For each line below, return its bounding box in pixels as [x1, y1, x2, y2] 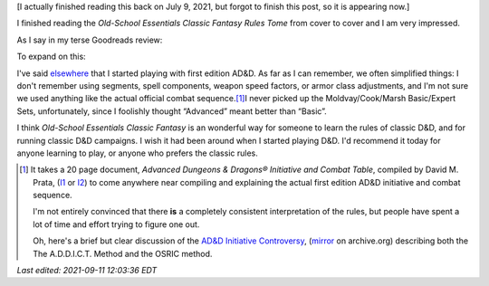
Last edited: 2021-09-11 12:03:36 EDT [16, 265, 158, 276]
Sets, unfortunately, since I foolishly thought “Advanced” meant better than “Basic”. [16, 105, 328, 117]
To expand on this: [16, 51, 86, 62]
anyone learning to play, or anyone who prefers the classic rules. [16, 148, 258, 158]
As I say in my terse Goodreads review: [16, 34, 163, 45]
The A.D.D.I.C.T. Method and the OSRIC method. [33, 248, 213, 259]
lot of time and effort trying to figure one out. [33, 218, 200, 230]
